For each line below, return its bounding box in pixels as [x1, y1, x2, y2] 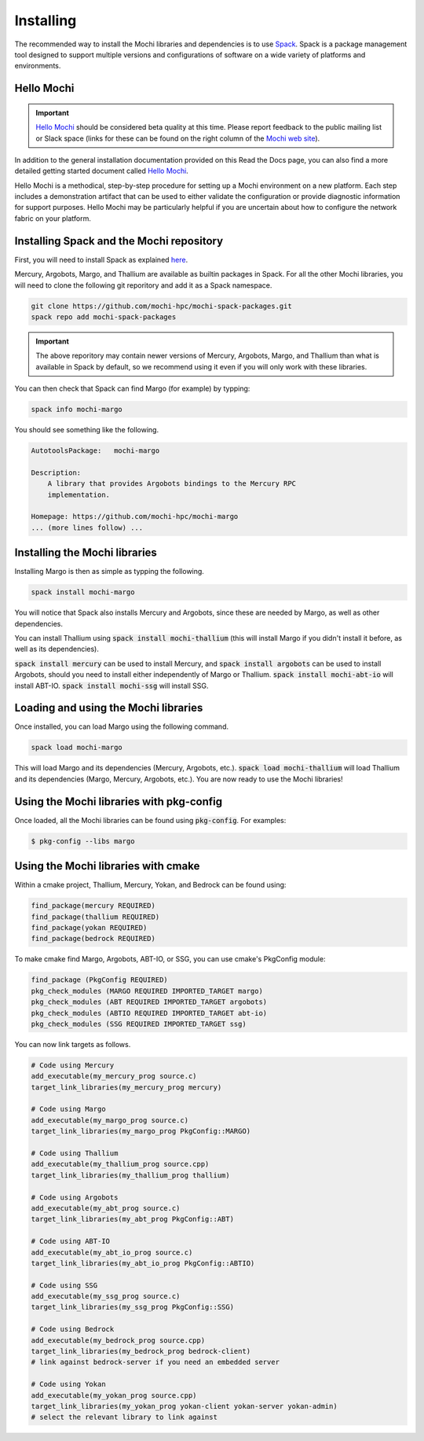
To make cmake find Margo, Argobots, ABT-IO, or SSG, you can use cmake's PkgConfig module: [14, 954, 326, 964]
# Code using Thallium [31, 1149, 119, 1158]
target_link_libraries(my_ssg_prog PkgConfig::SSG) [31, 1303, 235, 1312]
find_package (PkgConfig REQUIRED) [31, 976, 168, 984]
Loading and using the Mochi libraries [14, 701, 203, 715]
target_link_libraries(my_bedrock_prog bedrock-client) [31, 1347, 251, 1356]
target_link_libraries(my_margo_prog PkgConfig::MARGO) [31, 1127, 251, 1136]
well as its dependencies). [14, 645, 100, 654]
